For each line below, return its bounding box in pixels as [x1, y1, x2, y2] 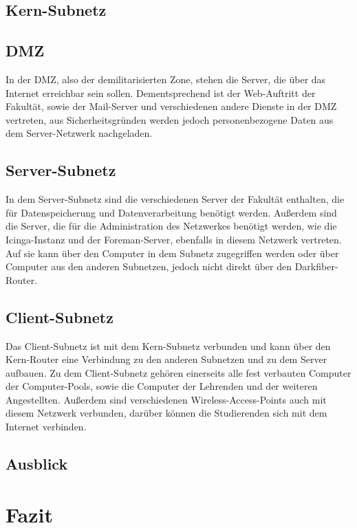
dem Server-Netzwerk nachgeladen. [6, 126, 153, 140]
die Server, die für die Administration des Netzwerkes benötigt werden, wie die [6, 219, 337, 233]
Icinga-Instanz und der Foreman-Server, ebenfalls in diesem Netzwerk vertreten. [6, 232, 342, 246]
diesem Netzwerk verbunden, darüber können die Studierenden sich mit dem [6, 406, 327, 420]
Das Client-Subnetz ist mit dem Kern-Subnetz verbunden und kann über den [6, 338, 331, 353]
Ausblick [6, 453, 68, 474]
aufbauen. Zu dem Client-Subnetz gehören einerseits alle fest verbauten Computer [6, 365, 351, 379]
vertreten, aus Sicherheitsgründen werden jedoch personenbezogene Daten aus [6, 112, 334, 126]
